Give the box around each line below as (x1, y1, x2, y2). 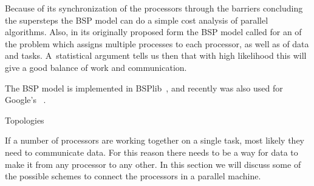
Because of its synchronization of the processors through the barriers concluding (5, 2, 303, 14)
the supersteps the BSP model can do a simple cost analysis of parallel (5, 13, 268, 26)
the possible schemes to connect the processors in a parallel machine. (5, 170, 261, 182)
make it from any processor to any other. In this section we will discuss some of (5, 158, 301, 170)
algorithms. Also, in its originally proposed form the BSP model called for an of (5, 25, 302, 38)
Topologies (5, 113, 44, 126)
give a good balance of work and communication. (5, 61, 187, 73)
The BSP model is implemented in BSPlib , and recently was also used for (5, 81, 283, 94)
